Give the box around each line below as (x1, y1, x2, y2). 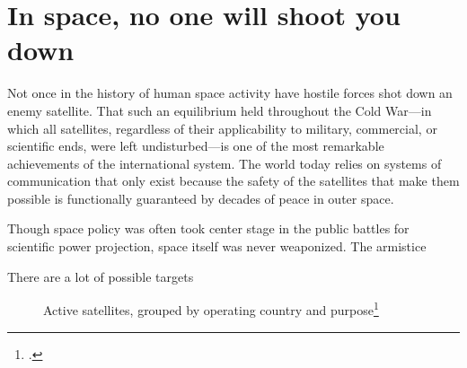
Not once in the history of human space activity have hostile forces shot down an (7, 83, 453, 102)
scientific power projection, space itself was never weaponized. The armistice (7, 237, 427, 256)
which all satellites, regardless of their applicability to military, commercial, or (7, 118, 437, 137)
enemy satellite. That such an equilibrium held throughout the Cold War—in (7, 101, 432, 119)
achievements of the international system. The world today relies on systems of (7, 153, 442, 172)
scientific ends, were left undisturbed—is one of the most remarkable (7, 136, 384, 155)
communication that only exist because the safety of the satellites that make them (7, 171, 460, 190)
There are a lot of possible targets (7, 267, 194, 285)
